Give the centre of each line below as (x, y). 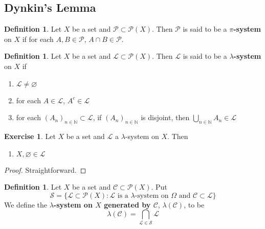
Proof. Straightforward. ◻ (45, 169)
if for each (38, 39)
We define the (26, 204)
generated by (127, 204)
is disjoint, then (165, 117)
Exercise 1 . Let (30, 136)
